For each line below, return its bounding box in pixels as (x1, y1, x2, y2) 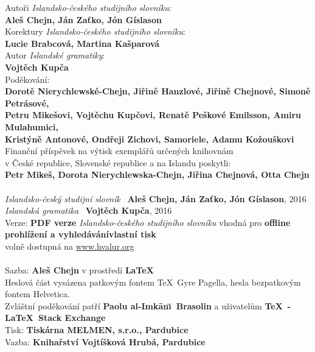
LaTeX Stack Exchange (5, 311, 106, 324)
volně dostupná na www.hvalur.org (5, 239, 134, 252)
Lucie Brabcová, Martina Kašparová (5, 37, 160, 49)
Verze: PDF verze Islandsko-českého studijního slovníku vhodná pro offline (5, 216, 291, 228)
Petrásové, (5, 96, 49, 109)
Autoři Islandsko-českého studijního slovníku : (5, 1, 171, 13)
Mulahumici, (5, 120, 58, 133)
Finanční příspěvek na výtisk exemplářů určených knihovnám (5, 144, 234, 157)
